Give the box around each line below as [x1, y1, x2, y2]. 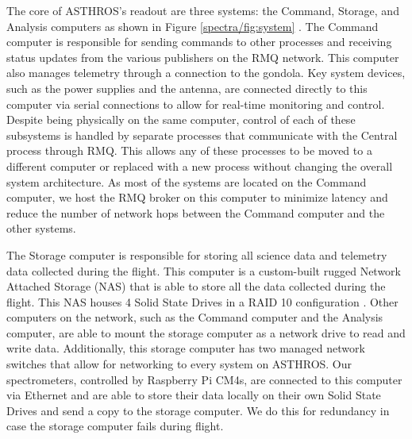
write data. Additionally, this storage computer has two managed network [6, 340, 365, 356]
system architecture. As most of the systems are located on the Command [6, 173, 367, 190]
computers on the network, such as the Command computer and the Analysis [6, 309, 383, 325]
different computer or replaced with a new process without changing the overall [6, 157, 393, 174]
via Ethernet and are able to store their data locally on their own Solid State [6, 387, 381, 403]
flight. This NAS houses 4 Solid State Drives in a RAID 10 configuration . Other [6, 293, 399, 310]
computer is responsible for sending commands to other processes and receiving [6, 33, 392, 50]
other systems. [6, 220, 76, 237]
